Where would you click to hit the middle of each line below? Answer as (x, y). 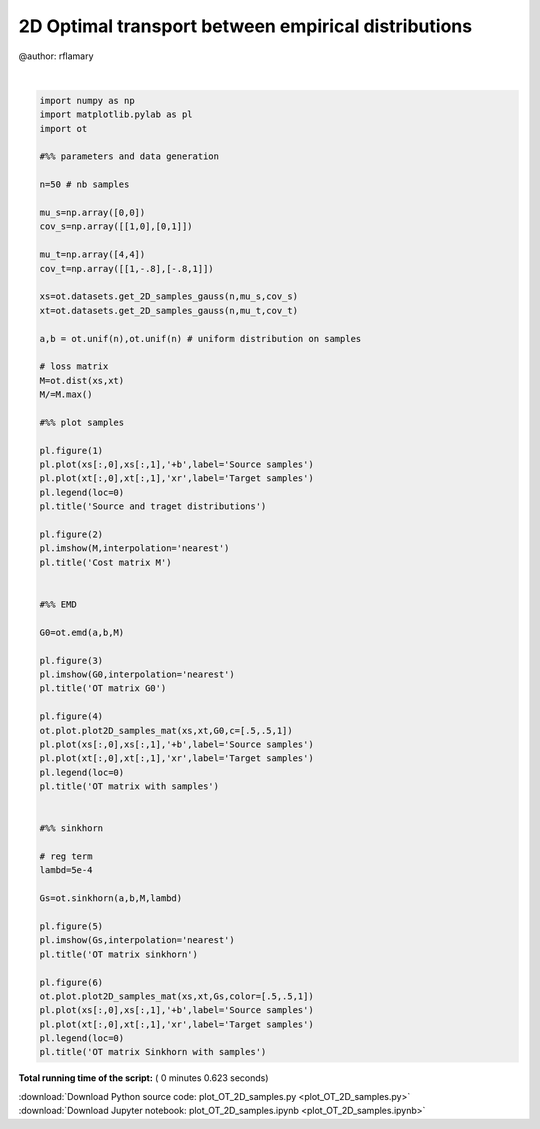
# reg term (66, 856)
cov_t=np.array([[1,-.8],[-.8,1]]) (126, 268)
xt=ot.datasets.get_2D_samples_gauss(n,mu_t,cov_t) (169, 310)
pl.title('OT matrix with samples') (129, 786)
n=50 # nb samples (84, 184)
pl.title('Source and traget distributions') (153, 506)
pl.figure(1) (71, 450)
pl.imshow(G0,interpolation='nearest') (137, 674)
